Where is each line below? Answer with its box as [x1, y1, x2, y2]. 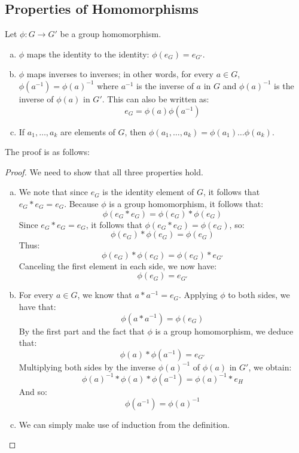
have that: [19, 300, 56, 312]
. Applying [178, 288, 218, 301]
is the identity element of [102, 186, 194, 198]
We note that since [19, 186, 88, 198]
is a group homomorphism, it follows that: [109, 197, 264, 209]
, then [124, 125, 147, 138]
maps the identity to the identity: [26, 47, 149, 60]
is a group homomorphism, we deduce [155, 324, 294, 337]
